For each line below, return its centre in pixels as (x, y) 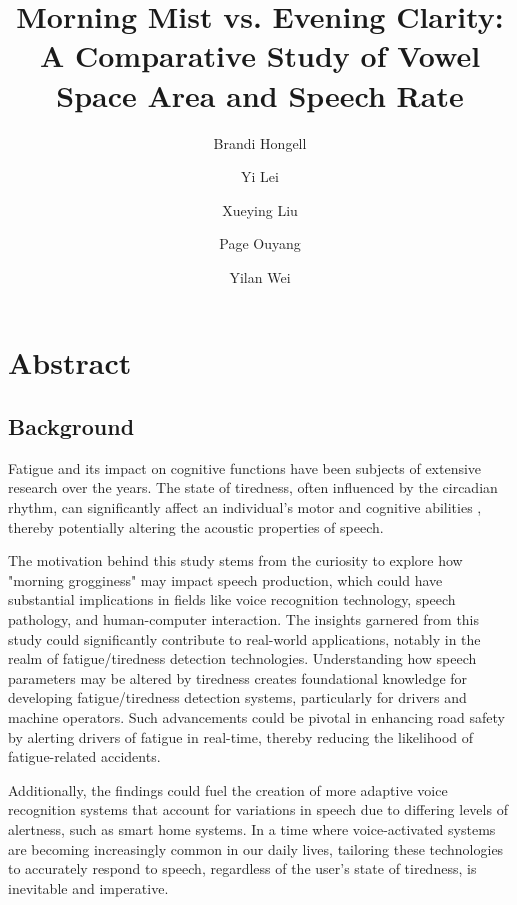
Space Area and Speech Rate (260, 94)
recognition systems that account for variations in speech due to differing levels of (258, 809)
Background (71, 426)
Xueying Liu (260, 209)
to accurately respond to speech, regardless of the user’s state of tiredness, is (242, 868)
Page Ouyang (260, 243)
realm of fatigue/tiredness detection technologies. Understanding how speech (242, 658)
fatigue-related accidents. (84, 756)
